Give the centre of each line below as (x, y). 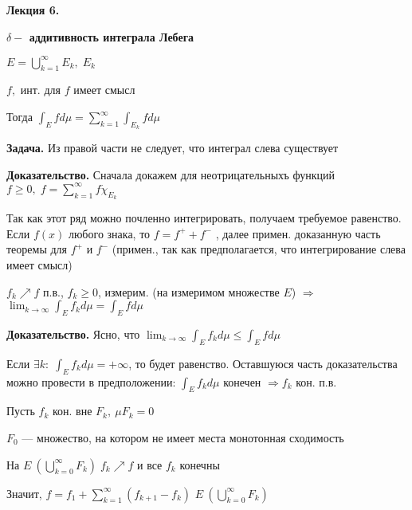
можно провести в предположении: (91, 381)
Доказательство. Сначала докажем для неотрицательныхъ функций (171, 174)
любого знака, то (109, 233)
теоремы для (37, 249)
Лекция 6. (33, 10)
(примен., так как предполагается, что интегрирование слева (259, 249)
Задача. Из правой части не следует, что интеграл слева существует (173, 148)
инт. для (40, 90)
